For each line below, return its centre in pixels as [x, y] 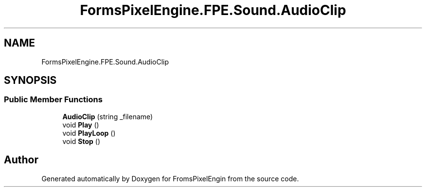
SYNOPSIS [30, 80]
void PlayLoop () [89, 133]
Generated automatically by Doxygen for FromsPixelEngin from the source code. [170, 178]
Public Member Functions [53, 100]
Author [21, 160]
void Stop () [81, 141]
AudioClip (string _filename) [108, 116]
